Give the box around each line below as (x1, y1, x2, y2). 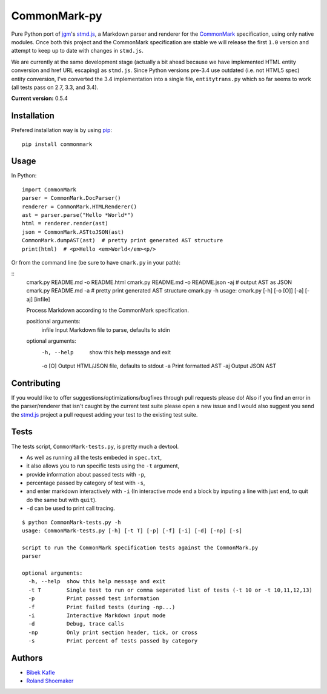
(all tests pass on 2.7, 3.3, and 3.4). (11, 84, 99, 91)
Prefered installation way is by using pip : (11, 127, 112, 134)
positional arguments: (26, 318, 81, 325)
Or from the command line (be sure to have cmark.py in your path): (11, 259, 181, 266)
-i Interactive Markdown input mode (28, 612, 166, 619)
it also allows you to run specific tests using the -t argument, (26, 462, 180, 469)
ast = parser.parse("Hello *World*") (22, 212, 134, 219)
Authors (11, 653, 43, 663)
